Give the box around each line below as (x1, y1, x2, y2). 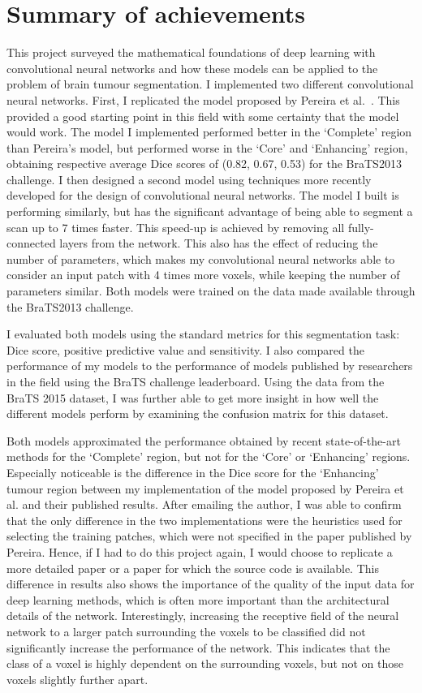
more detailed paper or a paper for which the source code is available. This (6, 559, 379, 576)
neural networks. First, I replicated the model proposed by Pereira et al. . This (6, 91, 400, 108)
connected (6, 235, 56, 252)
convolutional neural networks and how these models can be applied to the (6, 59, 378, 76)
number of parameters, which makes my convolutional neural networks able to (6, 250, 395, 267)
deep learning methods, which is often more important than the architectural (6, 591, 390, 608)
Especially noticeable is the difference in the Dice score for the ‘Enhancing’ (6, 463, 379, 480)
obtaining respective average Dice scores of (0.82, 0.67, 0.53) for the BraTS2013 (6, 155, 402, 172)
